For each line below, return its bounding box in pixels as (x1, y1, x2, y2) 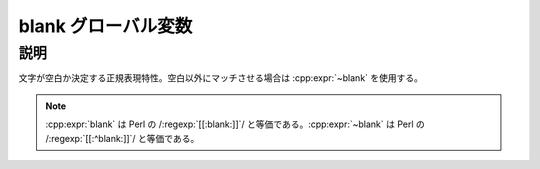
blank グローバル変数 (18, 15, 193, 37)
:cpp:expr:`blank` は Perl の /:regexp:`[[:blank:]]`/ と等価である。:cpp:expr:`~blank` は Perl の (45, 118, 425, 130)
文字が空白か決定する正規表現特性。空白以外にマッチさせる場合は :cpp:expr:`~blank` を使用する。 (18, 72, 424, 84)
